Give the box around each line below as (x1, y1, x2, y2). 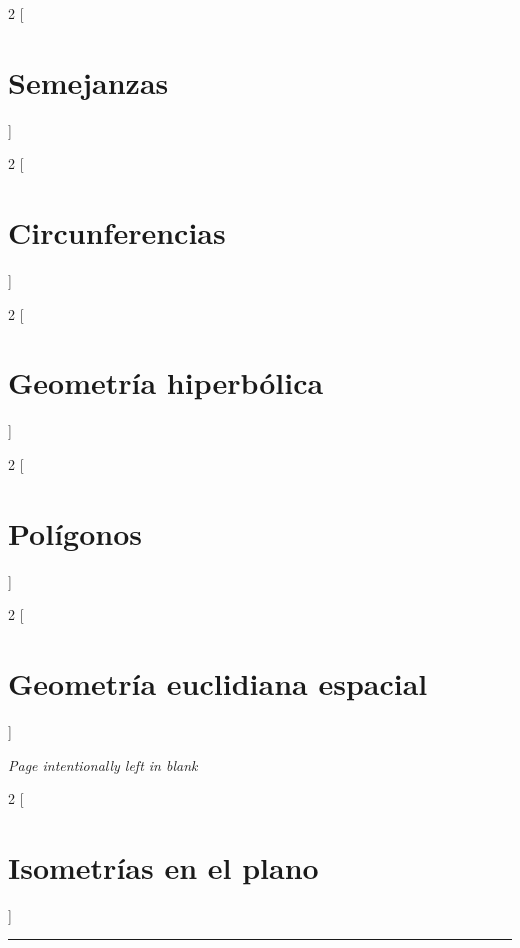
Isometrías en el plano (8, 846, 319, 887)
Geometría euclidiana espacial (8, 663, 428, 704)
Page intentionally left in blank (8, 754, 198, 775)
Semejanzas (8, 61, 169, 102)
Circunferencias (8, 212, 226, 253)
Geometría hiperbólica (8, 362, 324, 403)
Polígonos (8, 512, 142, 553)
